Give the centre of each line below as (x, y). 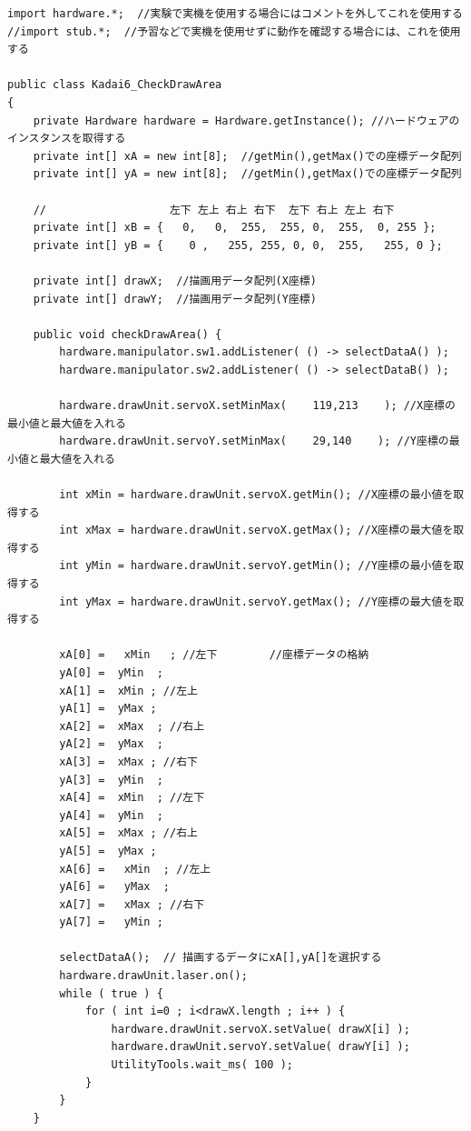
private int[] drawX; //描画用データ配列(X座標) (175, 280)
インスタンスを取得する (67, 139)
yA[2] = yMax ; (111, 744)
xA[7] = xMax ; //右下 (132, 904)
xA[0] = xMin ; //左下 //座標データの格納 (214, 655)
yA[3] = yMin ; (111, 780)
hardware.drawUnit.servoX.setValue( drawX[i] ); (260, 1029)
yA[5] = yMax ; (108, 851)
